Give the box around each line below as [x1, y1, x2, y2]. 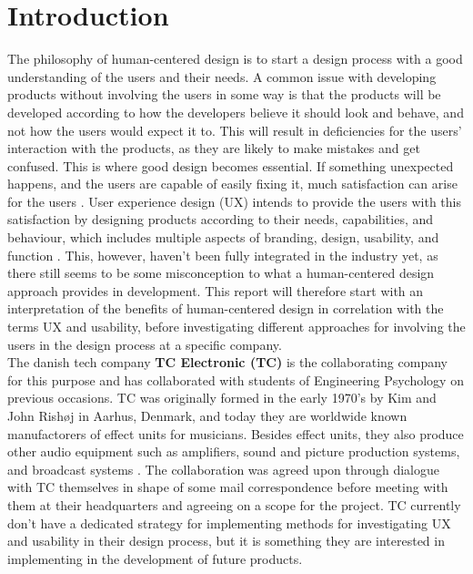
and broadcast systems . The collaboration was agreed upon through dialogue [7, 459, 440, 478]
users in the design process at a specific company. [7, 334, 282, 354]
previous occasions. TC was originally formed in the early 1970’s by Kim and [7, 388, 437, 407]
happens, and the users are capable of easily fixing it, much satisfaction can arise [7, 174, 458, 193]
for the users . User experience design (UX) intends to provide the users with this [7, 191, 461, 210]
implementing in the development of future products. [7, 548, 303, 568]
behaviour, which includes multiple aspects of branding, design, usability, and [7, 228, 439, 247]
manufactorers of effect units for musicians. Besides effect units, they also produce [7, 424, 464, 443]
